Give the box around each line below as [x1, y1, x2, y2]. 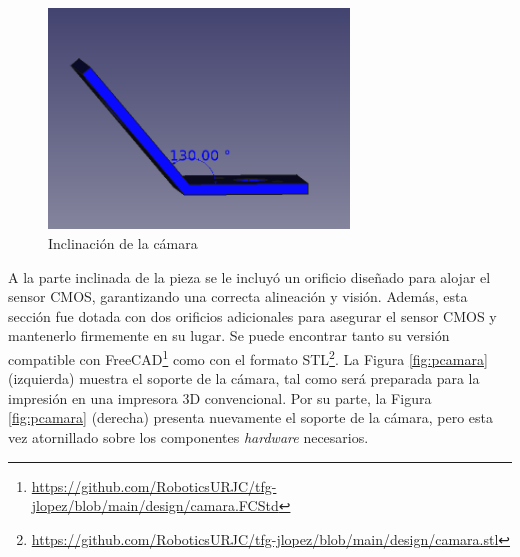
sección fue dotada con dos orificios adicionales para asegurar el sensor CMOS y [8, 305, 497, 326]
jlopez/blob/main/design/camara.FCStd [31, 495, 279, 516]
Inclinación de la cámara [48, 233, 198, 254]
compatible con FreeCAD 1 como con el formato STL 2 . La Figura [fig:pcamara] [8, 346, 488, 369]
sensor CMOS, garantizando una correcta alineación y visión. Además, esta [8, 286, 468, 307]
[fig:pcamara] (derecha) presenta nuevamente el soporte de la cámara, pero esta [8, 407, 493, 428]
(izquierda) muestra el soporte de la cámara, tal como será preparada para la [8, 368, 480, 389]
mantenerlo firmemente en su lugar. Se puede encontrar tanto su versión [8, 325, 450, 346]
